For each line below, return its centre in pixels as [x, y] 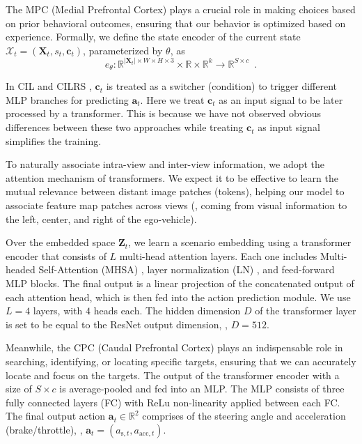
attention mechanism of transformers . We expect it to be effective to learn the [172, 177]
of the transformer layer [306, 311]
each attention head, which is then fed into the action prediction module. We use [178, 297]
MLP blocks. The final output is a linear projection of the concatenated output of [180, 283]
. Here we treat [172, 99]
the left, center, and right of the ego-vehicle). [101, 219]
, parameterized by [123, 50]
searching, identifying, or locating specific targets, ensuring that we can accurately [181, 361]
